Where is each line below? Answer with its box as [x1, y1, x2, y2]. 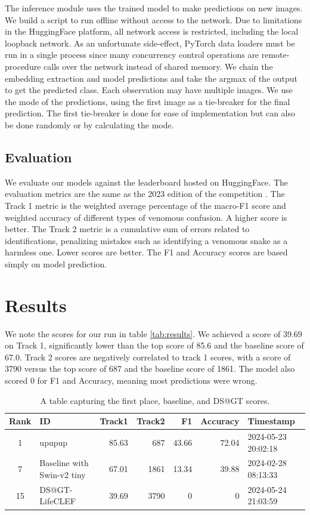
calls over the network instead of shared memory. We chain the [44, 60, 273, 72]
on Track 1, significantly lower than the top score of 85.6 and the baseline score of [5, 339, 304, 351]
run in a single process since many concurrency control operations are [5, 48, 259, 61]
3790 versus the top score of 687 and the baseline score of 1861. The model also [5, 362, 295, 375]
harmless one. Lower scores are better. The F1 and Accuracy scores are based [5, 246, 288, 258]
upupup [39, 436, 68, 448]
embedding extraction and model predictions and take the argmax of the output [5, 72, 298, 84]
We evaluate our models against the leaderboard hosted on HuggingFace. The [5, 175, 288, 188]
